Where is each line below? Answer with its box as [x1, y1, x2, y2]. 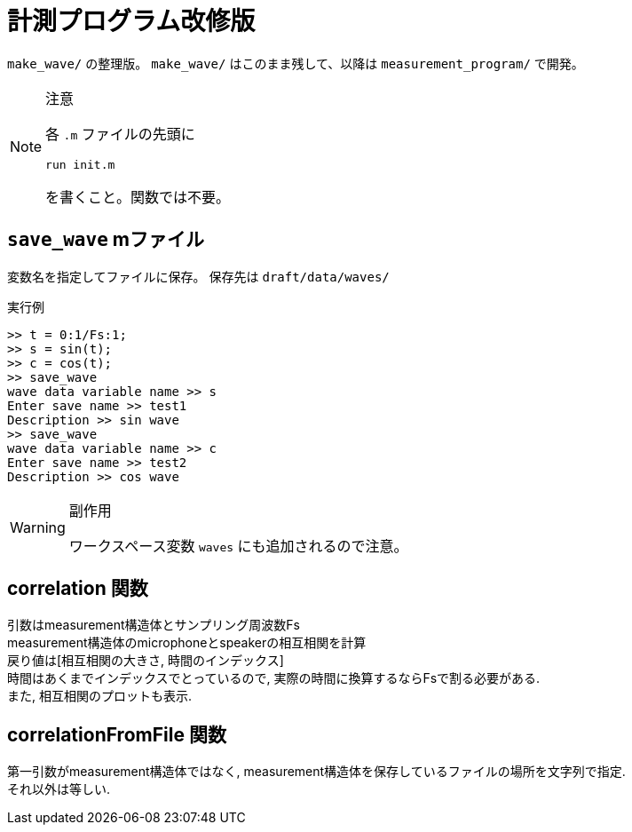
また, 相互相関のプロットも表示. [7, 688, 193, 704]
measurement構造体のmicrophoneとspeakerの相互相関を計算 [7, 635, 367, 651]
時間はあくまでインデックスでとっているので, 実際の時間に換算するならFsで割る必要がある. [7, 670, 541, 686]
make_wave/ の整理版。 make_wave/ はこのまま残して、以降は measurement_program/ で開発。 [7, 55, 584, 71]
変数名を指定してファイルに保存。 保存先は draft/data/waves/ [7, 268, 390, 284]
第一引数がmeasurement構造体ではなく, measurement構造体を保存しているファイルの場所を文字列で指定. [7, 764, 626, 780]
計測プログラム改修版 [7, 6, 256, 36]
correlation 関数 [7, 577, 148, 600]
